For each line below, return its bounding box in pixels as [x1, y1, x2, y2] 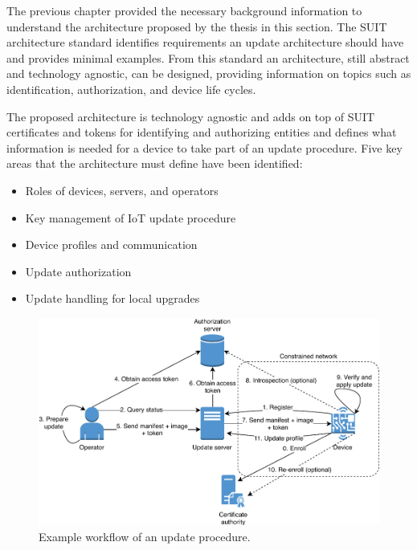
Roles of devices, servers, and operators [25, 181, 219, 198]
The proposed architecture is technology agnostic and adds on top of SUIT [6, 108, 375, 124]
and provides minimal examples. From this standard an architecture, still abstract [6, 49, 410, 66]
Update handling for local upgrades [25, 290, 200, 307]
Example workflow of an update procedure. [39, 528, 251, 544]
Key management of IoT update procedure [25, 209, 236, 226]
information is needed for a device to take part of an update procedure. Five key [6, 139, 403, 156]
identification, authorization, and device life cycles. [6, 80, 256, 97]
